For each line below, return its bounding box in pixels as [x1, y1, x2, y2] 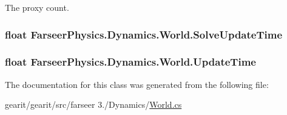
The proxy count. [5, 1, 69, 13]
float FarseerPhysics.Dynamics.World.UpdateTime [5, 54, 256, 69]
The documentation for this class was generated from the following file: [5, 78, 269, 90]
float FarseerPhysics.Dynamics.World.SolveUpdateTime [5, 26, 283, 42]
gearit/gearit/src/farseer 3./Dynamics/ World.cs [5, 98, 182, 111]
